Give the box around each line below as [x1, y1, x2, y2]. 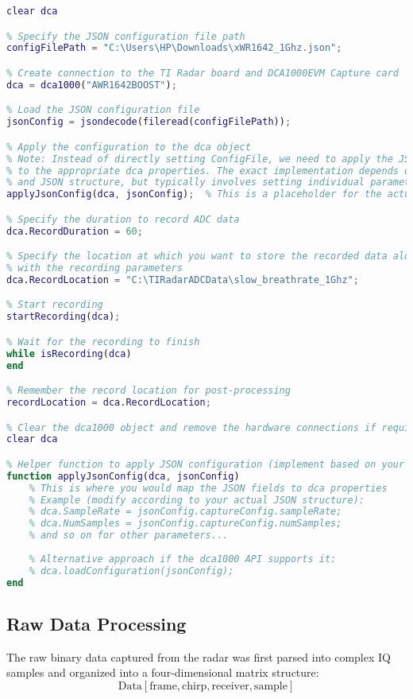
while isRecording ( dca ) [6, 348, 132, 359]
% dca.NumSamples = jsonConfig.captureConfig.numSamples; [29, 518, 342, 530]
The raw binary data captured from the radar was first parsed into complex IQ [6, 648, 391, 665]
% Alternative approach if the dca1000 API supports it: [29, 553, 337, 565]
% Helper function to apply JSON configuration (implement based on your [6, 458, 405, 470]
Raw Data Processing [6, 611, 187, 635]
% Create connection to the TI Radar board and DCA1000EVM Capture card [6, 67, 399, 79]
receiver [211, 680, 249, 692]
